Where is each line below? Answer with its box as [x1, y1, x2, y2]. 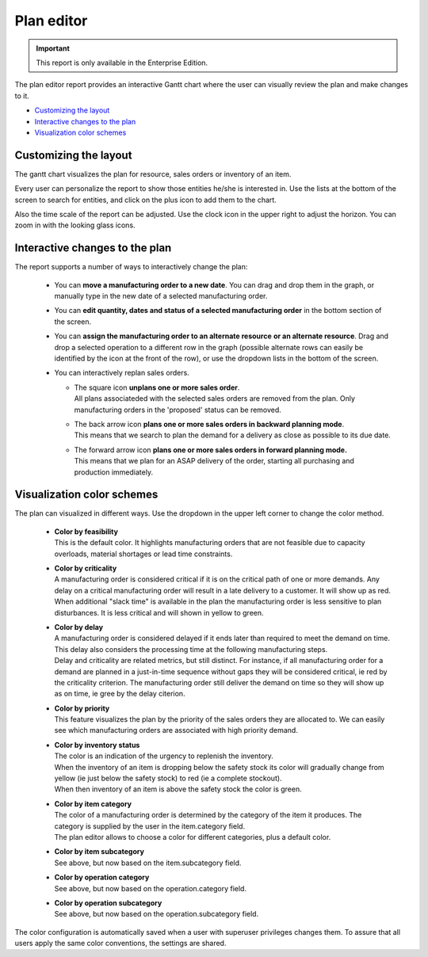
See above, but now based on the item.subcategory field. [54, 858, 242, 867]
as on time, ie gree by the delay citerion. [54, 689, 185, 699]
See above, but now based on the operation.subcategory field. [54, 909, 259, 919]
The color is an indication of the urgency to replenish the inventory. [54, 751, 273, 761]
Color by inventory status [54, 740, 140, 749]
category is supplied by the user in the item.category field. [54, 821, 246, 831]
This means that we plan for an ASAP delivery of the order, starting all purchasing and [74, 456, 354, 466]
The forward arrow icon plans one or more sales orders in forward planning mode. [74, 444, 348, 455]
